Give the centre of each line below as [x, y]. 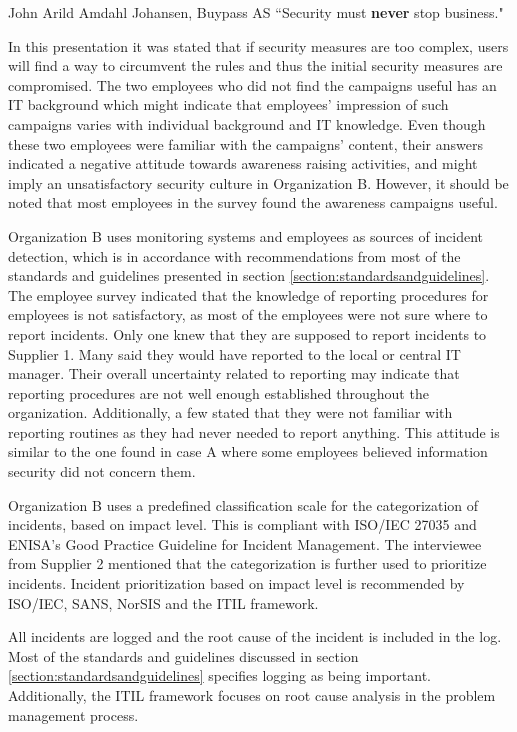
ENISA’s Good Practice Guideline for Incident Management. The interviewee [245, 543]
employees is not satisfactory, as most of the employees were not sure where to [248, 314]
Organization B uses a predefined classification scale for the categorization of [243, 504]
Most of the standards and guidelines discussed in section [183, 655]
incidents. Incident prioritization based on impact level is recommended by [236, 583]
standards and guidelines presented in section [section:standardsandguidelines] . [249, 275]
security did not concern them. [102, 471]
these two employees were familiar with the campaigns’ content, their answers [245, 143]
